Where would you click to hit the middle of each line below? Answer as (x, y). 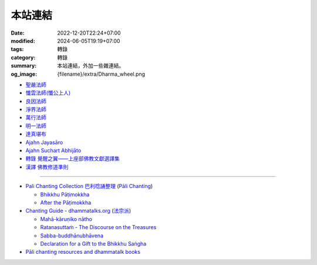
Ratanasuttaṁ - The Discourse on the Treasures (98, 227)
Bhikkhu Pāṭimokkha (65, 194)
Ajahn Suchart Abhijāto (53, 150)
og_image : (24, 74)
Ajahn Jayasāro (44, 142)
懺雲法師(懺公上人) (48, 93)
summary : (24, 66)
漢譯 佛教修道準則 (47, 167)
